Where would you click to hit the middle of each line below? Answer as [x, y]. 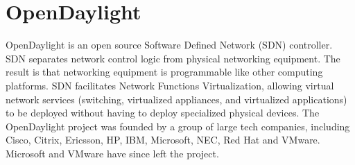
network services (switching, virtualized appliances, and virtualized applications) [176, 99]
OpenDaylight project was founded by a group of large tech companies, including [178, 126]
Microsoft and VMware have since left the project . [112, 153]
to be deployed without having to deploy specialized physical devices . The [163, 113]
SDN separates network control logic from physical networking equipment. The [173, 58]
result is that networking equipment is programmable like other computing [164, 72]
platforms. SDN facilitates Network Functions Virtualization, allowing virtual [170, 85]
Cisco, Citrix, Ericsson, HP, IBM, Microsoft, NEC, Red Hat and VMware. [163, 140]
